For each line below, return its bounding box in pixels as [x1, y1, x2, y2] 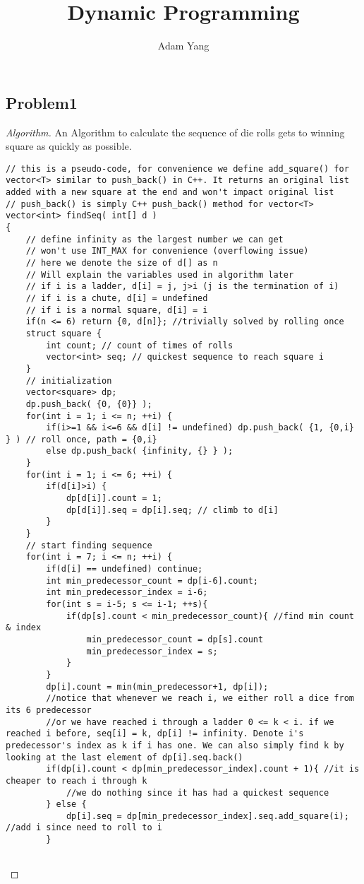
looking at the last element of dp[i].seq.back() [6, 752, 243, 762]
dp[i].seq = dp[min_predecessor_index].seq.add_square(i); [66, 811, 349, 821]
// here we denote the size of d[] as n [25, 257, 218, 268]
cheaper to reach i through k [6, 775, 147, 786]
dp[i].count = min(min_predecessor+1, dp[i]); [46, 681, 269, 692]
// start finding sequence [25, 540, 152, 550]
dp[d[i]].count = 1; [66, 493, 162, 504]
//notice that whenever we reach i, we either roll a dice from [46, 693, 354, 704]
